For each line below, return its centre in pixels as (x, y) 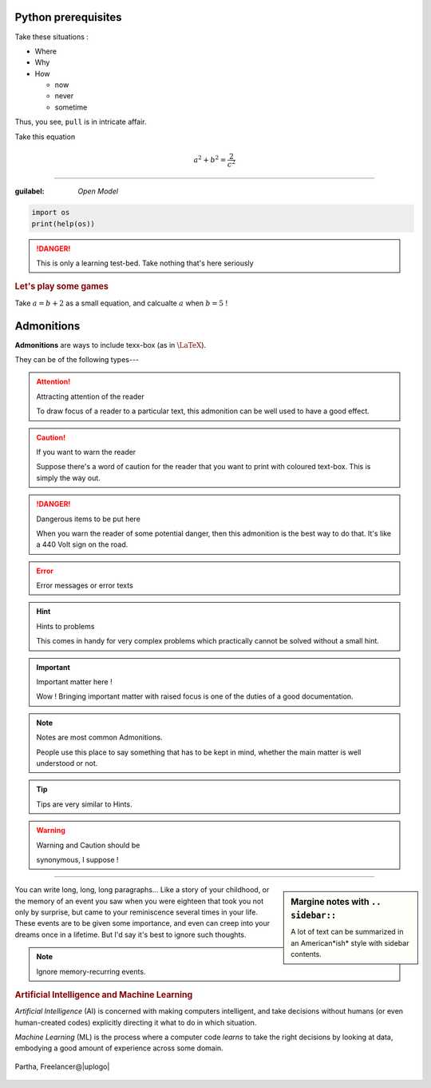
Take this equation (45, 137)
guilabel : (30, 191)
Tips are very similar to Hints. (84, 804)
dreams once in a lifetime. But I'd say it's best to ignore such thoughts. (130, 935)
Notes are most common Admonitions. (99, 737)
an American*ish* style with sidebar (350, 943)
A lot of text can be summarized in (347, 932)
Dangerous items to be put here (89, 519)
